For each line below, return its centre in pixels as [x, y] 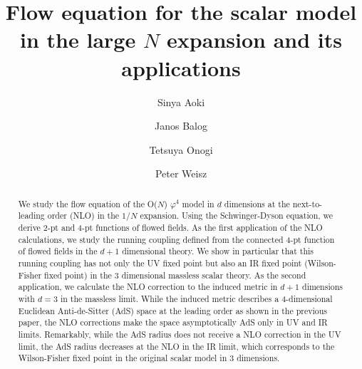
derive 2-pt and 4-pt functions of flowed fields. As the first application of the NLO [170, 227]
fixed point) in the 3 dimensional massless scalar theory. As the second [175, 275]
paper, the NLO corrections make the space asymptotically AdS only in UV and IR [173, 322]
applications [181, 67]
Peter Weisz [181, 173]
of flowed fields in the [58, 251]
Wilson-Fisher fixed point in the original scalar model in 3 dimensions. [149, 358]
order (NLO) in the [83, 215]
